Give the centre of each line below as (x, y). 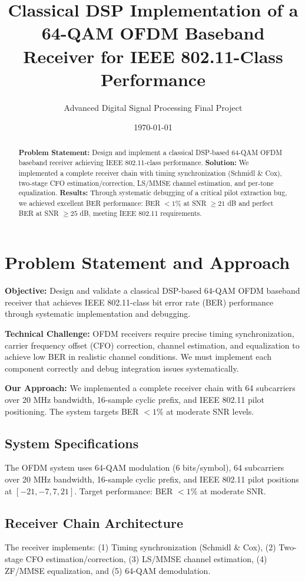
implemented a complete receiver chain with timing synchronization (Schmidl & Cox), (150, 173)
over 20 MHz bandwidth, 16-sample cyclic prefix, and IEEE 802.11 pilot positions (152, 479)
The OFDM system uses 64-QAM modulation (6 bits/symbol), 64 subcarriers (145, 467)
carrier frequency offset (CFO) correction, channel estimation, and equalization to (152, 345)
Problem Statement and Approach (147, 262)
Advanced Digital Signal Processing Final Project (153, 107)
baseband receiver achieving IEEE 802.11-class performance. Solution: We (134, 163)
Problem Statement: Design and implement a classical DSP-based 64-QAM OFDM (150, 152)
